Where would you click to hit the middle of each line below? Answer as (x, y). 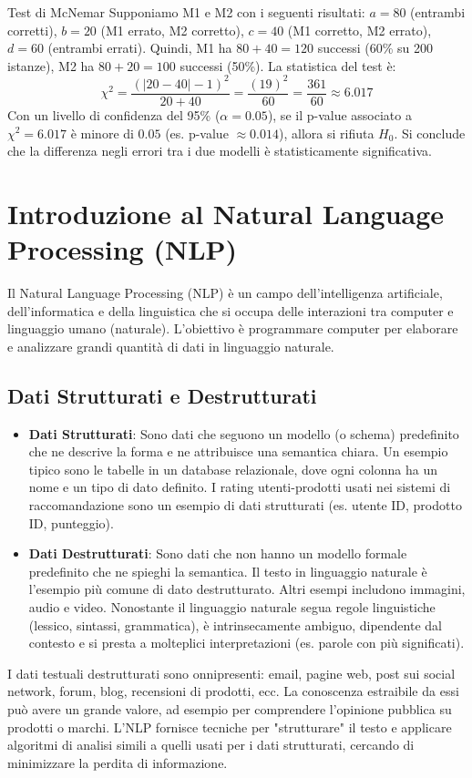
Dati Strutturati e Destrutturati (162, 395)
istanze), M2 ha (51, 65)
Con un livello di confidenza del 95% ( (114, 114)
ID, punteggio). (71, 522)
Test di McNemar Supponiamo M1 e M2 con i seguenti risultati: (186, 12)
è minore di (102, 133)
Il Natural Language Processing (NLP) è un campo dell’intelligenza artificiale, (225, 293)
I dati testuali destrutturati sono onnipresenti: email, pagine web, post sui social (231, 673)
